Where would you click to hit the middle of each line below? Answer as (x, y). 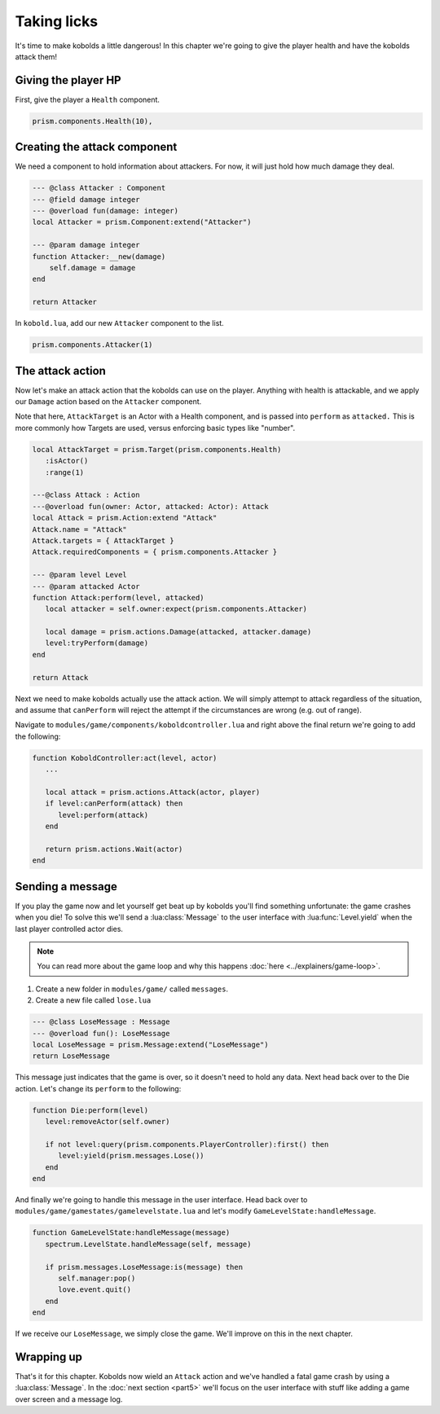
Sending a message (66, 887)
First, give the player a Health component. (88, 99)
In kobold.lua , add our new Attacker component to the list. (119, 323)
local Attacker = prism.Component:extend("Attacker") (142, 222)
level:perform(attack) (103, 815)
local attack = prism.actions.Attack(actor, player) (153, 792)
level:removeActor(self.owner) (108, 1122)
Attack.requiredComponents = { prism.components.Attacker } (155, 552)
